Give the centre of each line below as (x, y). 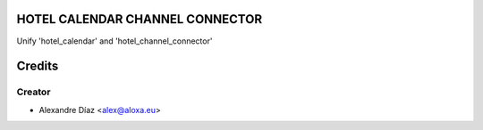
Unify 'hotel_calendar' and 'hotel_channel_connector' (114, 41)
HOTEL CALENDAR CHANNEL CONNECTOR (140, 19)
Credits (38, 66)
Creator (34, 92)
